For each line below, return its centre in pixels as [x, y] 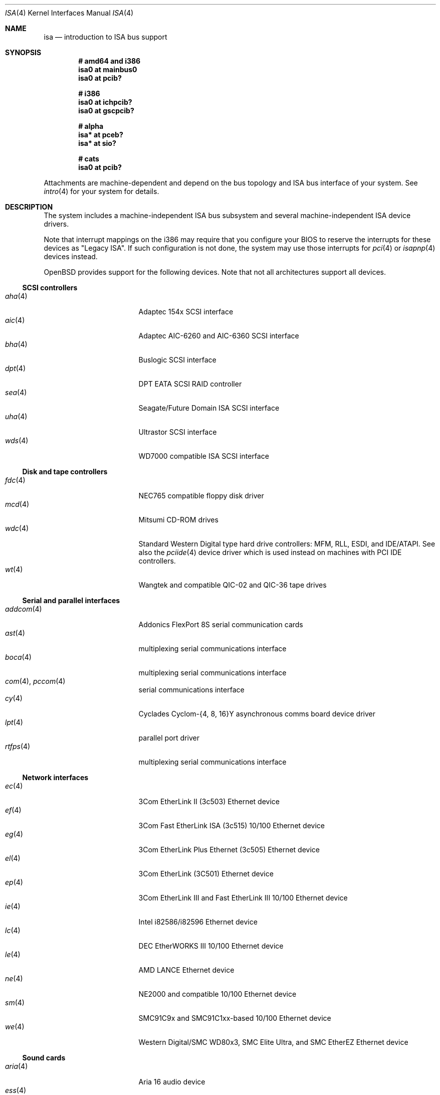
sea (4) [16, 392]
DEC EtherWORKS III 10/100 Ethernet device [211, 946]
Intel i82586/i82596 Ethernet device [198, 922]
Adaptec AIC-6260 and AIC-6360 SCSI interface [219, 336]
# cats [89, 159]
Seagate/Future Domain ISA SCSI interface [209, 408]
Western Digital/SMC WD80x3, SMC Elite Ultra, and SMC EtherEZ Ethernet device [273, 1042]
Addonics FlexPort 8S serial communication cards [221, 624]
